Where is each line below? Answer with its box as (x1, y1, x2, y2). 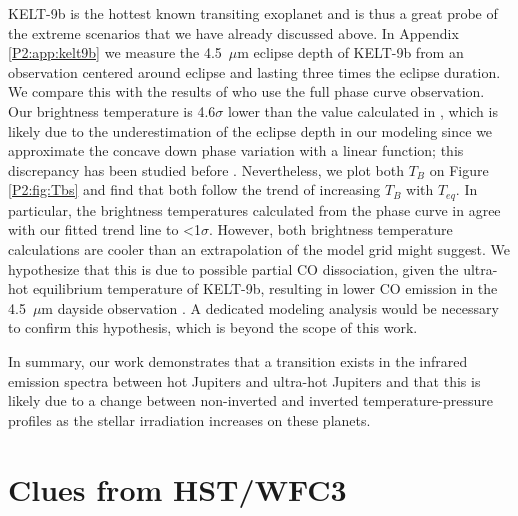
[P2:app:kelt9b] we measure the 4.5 (8, 42, 222, 63)
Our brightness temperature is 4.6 (8, 100, 216, 121)
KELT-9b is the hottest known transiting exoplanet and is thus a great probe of (8, 3, 498, 23)
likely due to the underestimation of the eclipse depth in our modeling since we (8, 120, 493, 141)
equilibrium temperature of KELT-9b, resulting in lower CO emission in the (32, 278, 498, 299)
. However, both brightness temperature (209, 219, 453, 240)
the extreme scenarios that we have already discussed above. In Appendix (8, 22, 459, 43)
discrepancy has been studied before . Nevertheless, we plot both (8, 159, 404, 180)
